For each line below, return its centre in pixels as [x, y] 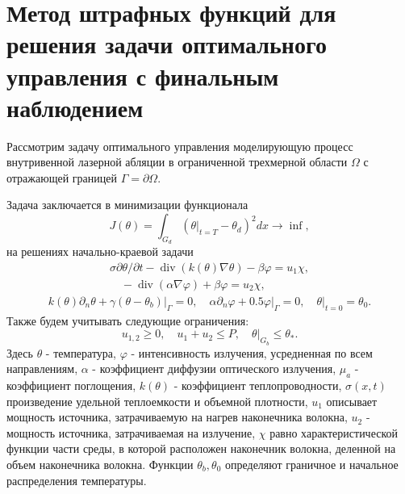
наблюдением [75, 107]
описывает [352, 401]
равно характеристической [334, 432]
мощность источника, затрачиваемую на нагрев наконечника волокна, [177, 417]
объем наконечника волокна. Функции [100, 464]
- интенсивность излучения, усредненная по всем [252, 352]
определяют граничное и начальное [311, 464]
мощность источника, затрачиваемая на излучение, [131, 432]
